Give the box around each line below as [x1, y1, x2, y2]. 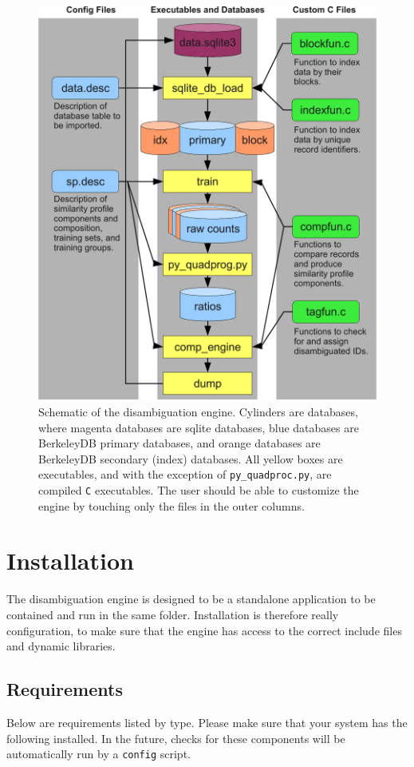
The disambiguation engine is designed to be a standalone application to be [6, 590, 376, 607]
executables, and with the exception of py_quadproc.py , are [38, 466, 332, 483]
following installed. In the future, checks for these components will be [6, 729, 345, 746]
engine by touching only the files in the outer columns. [38, 497, 305, 514]
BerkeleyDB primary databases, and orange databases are [38, 435, 321, 451]
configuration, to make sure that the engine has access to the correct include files [6, 622, 402, 638]
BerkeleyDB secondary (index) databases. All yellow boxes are [38, 450, 343, 467]
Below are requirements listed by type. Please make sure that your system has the [6, 713, 408, 730]
